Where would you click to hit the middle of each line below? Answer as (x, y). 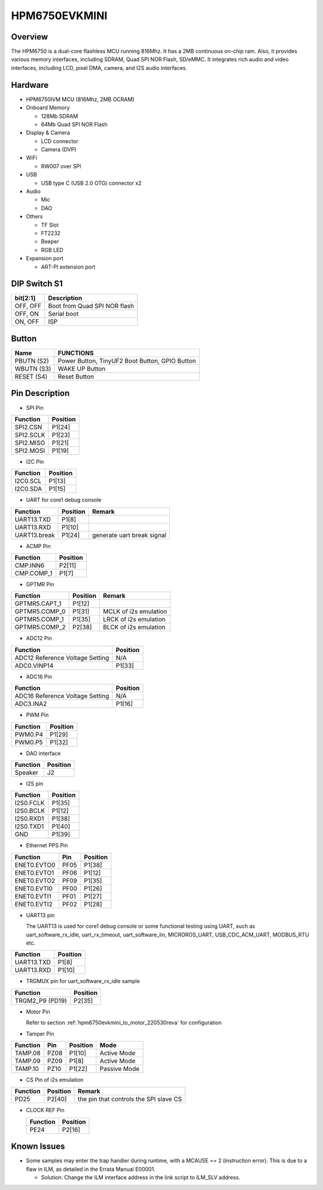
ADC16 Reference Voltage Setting (62, 696)
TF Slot (50, 225)
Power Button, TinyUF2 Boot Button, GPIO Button (127, 361)
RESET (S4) (31, 376)
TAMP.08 (28, 1053)
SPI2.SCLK (30, 435)
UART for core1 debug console (64, 500)
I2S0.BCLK (30, 811)
